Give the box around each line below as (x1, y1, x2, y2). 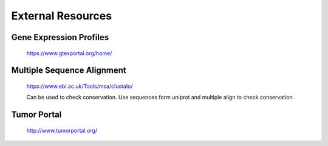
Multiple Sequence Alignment (11, 65, 127, 76)
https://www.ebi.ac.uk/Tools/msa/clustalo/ (26, 82, 133, 90)
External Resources (11, 9, 112, 22)
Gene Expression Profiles (11, 32, 109, 42)
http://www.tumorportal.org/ (26, 127, 97, 134)
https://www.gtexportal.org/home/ (26, 49, 112, 57)
